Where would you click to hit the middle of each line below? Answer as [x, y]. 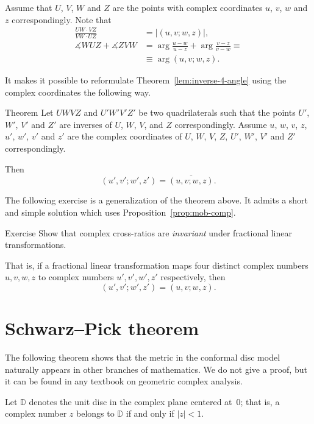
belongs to [95, 413]
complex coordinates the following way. [78, 92]
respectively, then [193, 277]
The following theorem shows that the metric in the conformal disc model [143, 357]
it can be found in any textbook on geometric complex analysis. [124, 381]
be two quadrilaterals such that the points [217, 112]
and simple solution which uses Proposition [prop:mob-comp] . [120, 212]
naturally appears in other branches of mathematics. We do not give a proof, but [156, 369]
